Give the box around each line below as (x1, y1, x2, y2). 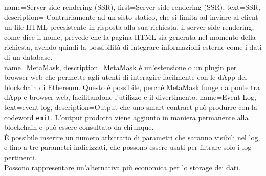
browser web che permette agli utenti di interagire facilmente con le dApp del (4, 72, 247, 82)
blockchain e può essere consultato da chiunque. (4, 122, 154, 133)
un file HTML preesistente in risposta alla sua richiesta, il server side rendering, (4, 21, 254, 32)
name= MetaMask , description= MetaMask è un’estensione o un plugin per (4, 61, 237, 72)
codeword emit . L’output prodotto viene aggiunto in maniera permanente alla (4, 112, 249, 122)
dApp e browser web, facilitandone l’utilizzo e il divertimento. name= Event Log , (4, 92, 256, 102)
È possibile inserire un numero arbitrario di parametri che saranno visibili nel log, (4, 131, 260, 142)
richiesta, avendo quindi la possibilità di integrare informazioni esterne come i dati (4, 41, 262, 52)
